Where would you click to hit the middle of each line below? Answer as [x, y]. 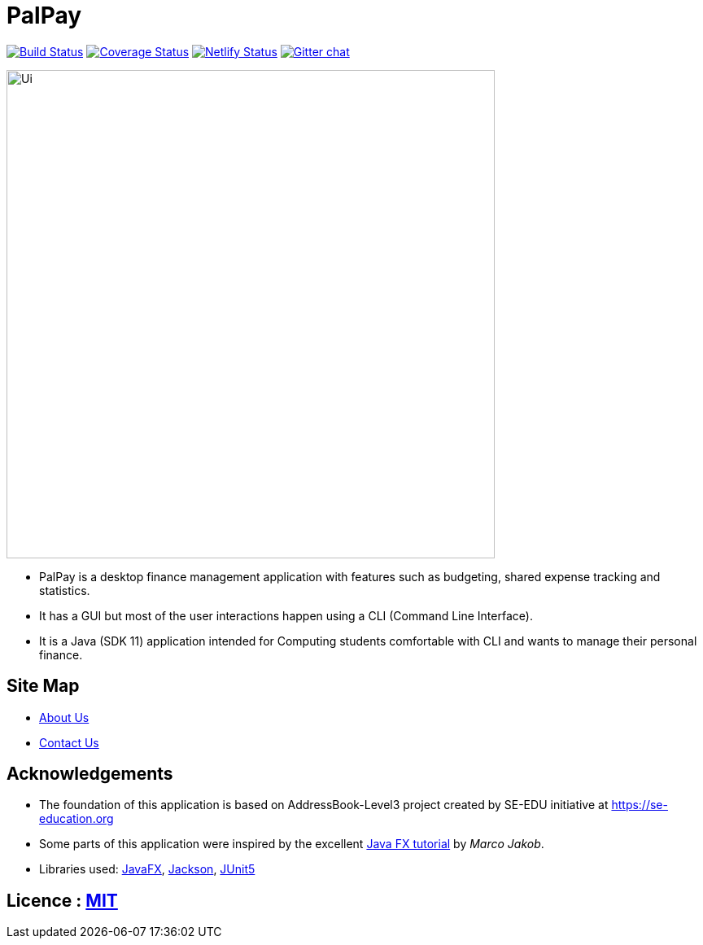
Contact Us [69, 742]
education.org [76, 819]
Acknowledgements [90, 774]
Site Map [43, 686]
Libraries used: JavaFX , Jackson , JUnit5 [147, 869]
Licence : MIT [62, 900]
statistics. [65, 590]
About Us [64, 717]
